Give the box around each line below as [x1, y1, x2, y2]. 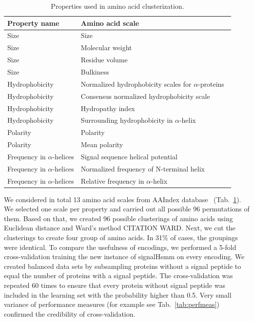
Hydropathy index [80, 103, 135, 113]
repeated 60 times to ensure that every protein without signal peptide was [4, 280, 225, 290]
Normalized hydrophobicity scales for [80, 78, 192, 89]
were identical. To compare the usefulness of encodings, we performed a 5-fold [4, 242, 236, 252]
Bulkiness [80, 66, 109, 76]
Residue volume [80, 55, 128, 65]
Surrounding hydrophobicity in [80, 115, 173, 125]
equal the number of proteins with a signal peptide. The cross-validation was [4, 270, 233, 281]
